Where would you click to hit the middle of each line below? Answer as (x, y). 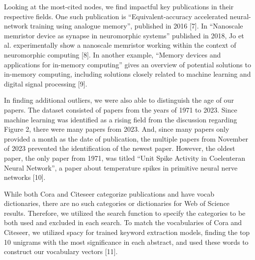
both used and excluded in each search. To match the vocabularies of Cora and (123, 222)
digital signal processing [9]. (46, 83)
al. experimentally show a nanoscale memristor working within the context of (120, 45)
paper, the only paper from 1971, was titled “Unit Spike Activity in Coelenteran (125, 158)
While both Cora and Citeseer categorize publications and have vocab (109, 193)
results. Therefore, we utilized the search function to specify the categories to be (125, 213)
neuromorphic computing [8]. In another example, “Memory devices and (113, 54)
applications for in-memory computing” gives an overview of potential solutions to (127, 64)
